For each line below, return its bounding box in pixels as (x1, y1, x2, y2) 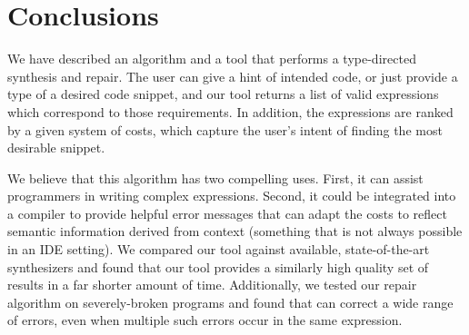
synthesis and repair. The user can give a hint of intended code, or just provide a (7, 66, 458, 85)
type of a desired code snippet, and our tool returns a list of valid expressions (7, 84, 439, 103)
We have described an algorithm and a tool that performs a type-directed (7, 49, 416, 68)
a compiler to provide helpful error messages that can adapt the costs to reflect (7, 203, 447, 222)
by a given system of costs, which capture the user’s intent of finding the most (7, 120, 443, 139)
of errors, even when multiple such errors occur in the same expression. (7, 310, 403, 330)
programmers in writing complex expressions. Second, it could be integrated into (7, 186, 456, 205)
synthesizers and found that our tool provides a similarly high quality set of (7, 257, 429, 276)
